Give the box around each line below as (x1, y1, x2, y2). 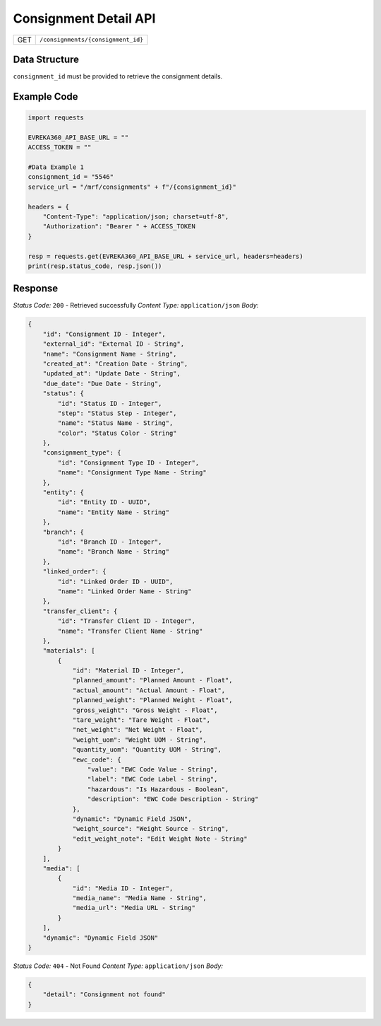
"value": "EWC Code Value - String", (87, 765, 218, 774)
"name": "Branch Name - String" (57, 548, 169, 556)
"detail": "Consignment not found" (42, 991, 166, 998)
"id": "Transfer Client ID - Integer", (57, 617, 195, 625)
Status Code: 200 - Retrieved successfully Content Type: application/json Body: (13, 301, 259, 310)
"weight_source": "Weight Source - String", (72, 824, 229, 833)
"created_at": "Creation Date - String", (42, 359, 188, 368)
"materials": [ (42, 647, 95, 655)
